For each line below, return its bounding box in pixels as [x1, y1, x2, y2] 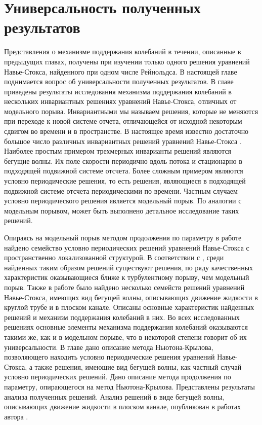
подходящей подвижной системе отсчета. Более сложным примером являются [4, 165, 243, 176]
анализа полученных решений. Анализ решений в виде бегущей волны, [4, 391, 225, 402]
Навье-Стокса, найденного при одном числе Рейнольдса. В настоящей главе [4, 66, 237, 77]
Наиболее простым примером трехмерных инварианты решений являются [4, 146, 232, 156]
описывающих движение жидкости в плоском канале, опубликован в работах [4, 401, 241, 412]
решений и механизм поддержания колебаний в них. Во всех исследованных [4, 311, 240, 322]
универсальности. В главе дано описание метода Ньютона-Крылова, [4, 341, 213, 352]
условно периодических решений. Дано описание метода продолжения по [4, 371, 231, 382]
